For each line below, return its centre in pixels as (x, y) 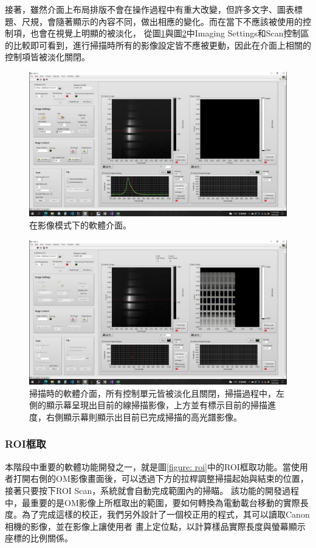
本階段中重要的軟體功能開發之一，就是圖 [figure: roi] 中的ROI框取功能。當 (148, 466)
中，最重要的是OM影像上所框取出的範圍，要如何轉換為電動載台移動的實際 (153, 502)
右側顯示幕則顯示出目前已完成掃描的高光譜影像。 (144, 416)
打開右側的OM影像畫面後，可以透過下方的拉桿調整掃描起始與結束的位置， (161, 478)
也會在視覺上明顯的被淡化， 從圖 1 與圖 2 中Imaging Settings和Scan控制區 (170, 33)
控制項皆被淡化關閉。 (47, 57)
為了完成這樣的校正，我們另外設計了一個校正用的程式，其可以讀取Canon (166, 514)
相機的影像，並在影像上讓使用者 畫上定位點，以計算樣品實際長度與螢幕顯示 (155, 526)
